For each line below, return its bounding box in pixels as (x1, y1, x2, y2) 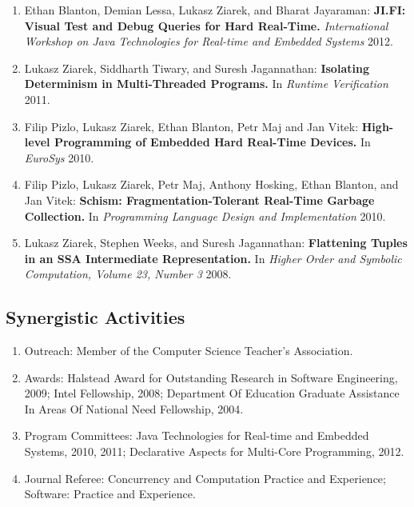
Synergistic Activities (6, 305, 185, 329)
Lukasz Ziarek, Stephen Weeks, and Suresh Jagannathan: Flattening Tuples (24, 234, 408, 251)
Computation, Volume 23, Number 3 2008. (24, 265, 232, 282)
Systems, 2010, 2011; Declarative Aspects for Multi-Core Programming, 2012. (24, 443, 404, 460)
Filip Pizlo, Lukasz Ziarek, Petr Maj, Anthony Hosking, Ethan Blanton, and (24, 176, 399, 193)
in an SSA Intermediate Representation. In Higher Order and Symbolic (24, 250, 402, 266)
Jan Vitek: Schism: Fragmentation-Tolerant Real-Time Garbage (24, 191, 375, 208)
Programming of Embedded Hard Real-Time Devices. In (54, 134, 371, 150)
